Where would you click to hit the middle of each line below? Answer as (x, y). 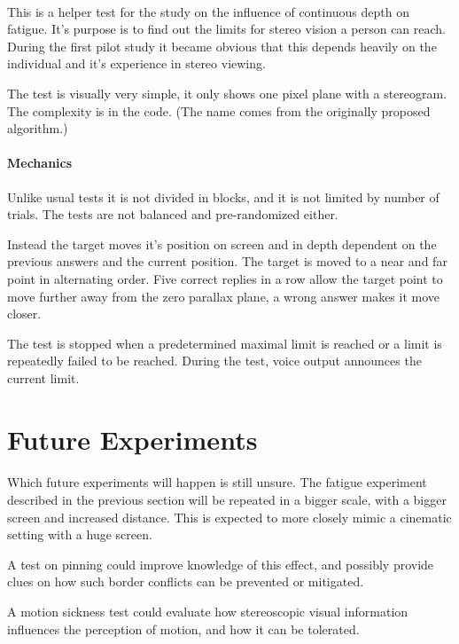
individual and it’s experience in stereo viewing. (136, 63)
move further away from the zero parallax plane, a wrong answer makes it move (224, 296)
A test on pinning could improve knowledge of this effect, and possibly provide (221, 564)
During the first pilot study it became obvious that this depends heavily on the (222, 46)
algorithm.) (38, 128)
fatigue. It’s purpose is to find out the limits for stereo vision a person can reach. (227, 29)
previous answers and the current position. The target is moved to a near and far (227, 261)
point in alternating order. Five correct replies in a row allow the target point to (225, 278)
